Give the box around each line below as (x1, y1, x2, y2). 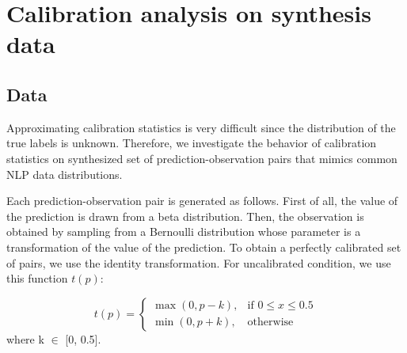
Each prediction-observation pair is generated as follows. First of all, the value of (6, 192, 398, 209)
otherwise (247, 317, 294, 328)
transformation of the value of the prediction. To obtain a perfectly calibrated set (6, 238, 401, 255)
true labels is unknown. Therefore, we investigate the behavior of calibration (6, 135, 377, 151)
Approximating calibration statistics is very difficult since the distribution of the (6, 119, 396, 135)
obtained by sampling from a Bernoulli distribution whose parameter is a (6, 223, 361, 240)
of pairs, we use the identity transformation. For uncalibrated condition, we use (6, 254, 391, 271)
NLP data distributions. (6, 165, 123, 182)
